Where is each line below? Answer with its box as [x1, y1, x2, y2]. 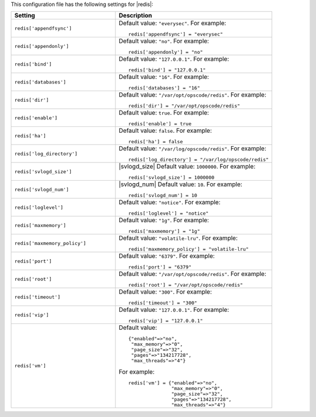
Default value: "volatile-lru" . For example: [119, 234, 238, 242]
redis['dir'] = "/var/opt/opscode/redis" [128, 103, 241, 109]
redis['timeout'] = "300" [128, 300, 197, 306]
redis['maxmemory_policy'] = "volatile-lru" [128, 246, 249, 253]
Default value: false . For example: [119, 126, 212, 135]
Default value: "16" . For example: [119, 73, 209, 81]
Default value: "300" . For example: [119, 288, 212, 296]
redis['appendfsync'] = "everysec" [128, 31, 224, 37]
